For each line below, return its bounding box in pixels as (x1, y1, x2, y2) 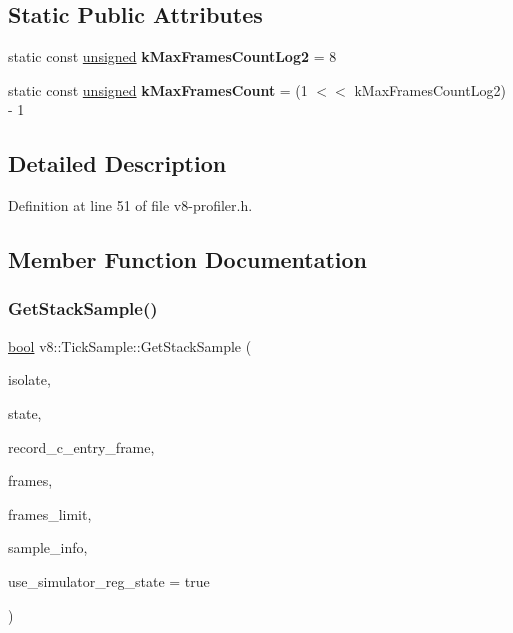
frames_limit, (8, 503, 92, 524)
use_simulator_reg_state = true (8, 570, 210, 591)
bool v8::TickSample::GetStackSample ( (8, 335, 252, 356)
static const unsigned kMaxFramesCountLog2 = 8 (8, 46, 337, 67)
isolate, (8, 369, 51, 390)
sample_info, (8, 537, 88, 558)
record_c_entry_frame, (8, 436, 155, 457)
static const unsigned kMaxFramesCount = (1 (8, 79, 308, 100)
